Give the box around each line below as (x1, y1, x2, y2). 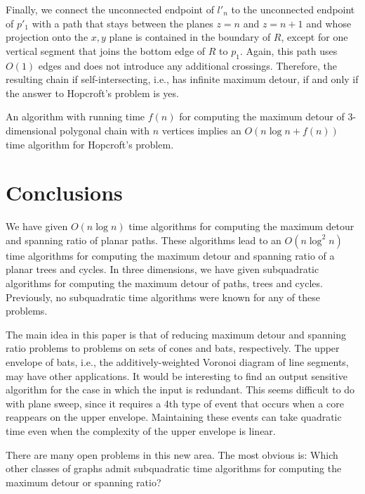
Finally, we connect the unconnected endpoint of (6, 2, 214, 16)
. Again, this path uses (239, 43, 338, 58)
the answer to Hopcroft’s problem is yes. (6, 85, 179, 100)
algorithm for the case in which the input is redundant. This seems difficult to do (6, 382, 355, 397)
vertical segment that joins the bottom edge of (6, 43, 206, 58)
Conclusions (6, 178, 123, 207)
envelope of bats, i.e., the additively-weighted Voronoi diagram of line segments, (6, 355, 349, 369)
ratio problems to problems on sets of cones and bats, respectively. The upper (6, 341, 340, 355)
